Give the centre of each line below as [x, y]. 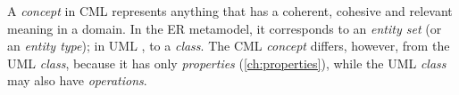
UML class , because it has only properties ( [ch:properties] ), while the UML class [227, 63]
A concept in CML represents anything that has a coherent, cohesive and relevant [230, 11]
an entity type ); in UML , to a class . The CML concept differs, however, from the [229, 46]
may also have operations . [77, 80]
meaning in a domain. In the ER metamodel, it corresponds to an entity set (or [225, 28]
